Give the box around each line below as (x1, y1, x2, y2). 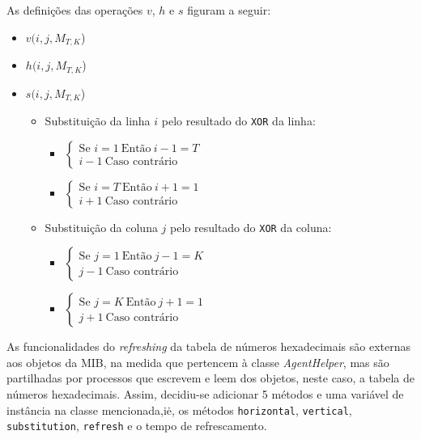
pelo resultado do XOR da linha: (161, 112, 316, 129)
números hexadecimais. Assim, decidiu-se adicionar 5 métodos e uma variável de (6, 386, 404, 403)
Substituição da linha (45, 112, 151, 129)
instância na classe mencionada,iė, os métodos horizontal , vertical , (6, 401, 352, 418)
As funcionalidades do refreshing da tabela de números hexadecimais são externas (6, 338, 411, 355)
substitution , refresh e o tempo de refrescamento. (6, 417, 267, 434)
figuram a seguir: (187, 2, 271, 18)
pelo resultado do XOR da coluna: (170, 218, 332, 235)
